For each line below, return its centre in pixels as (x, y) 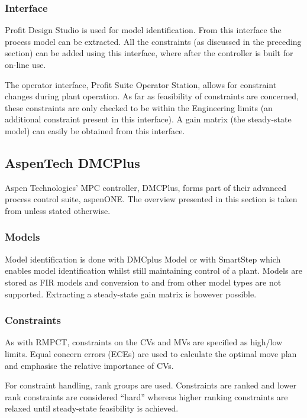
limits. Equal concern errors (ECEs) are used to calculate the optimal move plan (151, 353)
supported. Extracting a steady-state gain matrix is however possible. (131, 294)
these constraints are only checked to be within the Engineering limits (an (139, 107)
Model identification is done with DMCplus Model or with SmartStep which (143, 259)
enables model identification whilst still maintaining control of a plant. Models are (153, 270)
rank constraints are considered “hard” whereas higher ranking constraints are (146, 396)
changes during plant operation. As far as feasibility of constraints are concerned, (152, 96)
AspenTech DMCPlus (72, 162)
